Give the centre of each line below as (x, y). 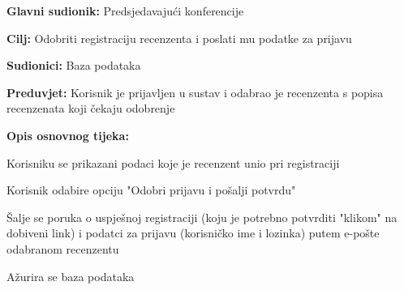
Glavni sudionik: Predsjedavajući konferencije (125, 11)
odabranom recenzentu (63, 248)
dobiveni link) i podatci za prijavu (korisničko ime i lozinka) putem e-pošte (193, 233)
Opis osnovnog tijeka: (68, 135)
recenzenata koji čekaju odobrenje (91, 108)
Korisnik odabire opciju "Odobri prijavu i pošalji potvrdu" (151, 190)
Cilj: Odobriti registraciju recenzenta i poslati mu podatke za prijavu (179, 38)
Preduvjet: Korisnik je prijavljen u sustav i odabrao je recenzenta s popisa (195, 92)
